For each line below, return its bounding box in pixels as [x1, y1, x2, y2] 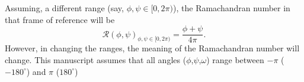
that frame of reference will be [5, 13, 115, 25]
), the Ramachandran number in [173, 2, 290, 14]
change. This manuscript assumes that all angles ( [5, 54, 187, 66]
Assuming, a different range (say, [5, 2, 124, 14]
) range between [206, 54, 264, 66]
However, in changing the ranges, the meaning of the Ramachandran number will [5, 42, 300, 54]
